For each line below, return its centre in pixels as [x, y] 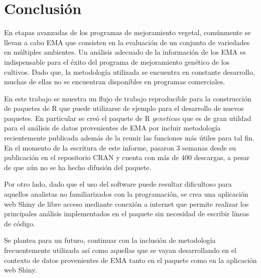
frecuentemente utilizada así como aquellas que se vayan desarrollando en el [120, 250]
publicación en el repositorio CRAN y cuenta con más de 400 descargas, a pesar [127, 157]
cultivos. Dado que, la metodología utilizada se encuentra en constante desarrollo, [129, 72]
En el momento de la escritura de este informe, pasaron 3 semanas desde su [120, 147]
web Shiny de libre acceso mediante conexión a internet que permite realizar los [126, 203]
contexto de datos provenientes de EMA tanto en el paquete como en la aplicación [130, 260]
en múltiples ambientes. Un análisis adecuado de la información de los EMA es [125, 52]
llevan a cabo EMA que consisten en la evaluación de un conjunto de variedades [127, 42]
